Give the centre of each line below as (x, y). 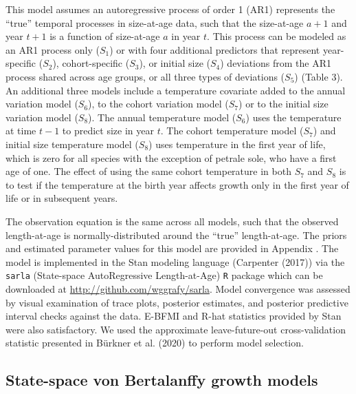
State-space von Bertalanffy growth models (162, 380)
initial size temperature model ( (72, 144)
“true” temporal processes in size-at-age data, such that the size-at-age (155, 22)
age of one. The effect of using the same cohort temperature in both (148, 171)
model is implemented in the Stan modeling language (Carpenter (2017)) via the (175, 261)
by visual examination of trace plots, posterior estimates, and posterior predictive (177, 302)
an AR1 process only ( (53, 49)
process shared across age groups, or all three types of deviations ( (145, 76)
